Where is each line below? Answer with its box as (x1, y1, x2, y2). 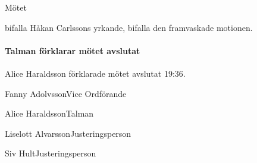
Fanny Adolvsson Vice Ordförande (5, 87, 127, 99)
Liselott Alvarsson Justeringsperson (5, 127, 131, 139)
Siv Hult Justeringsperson (5, 147, 96, 159)
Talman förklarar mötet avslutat (5, 44, 140, 57)
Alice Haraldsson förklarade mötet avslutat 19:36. (5, 67, 186, 79)
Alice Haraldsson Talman (5, 107, 94, 120)
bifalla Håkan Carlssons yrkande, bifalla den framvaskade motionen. (5, 21, 253, 33)
